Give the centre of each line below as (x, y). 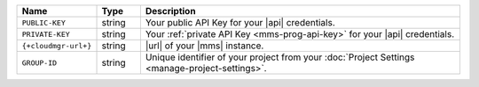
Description (170, 11)
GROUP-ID (39, 63)
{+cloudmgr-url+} (57, 45)
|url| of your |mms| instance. (204, 46)
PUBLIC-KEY (44, 22)
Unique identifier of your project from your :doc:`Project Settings (280, 57)
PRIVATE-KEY (46, 34)
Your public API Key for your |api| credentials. (240, 22)
